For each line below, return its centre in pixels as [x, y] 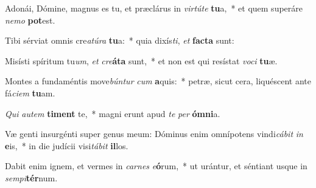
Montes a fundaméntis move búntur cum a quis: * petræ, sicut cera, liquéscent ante [158, 81]
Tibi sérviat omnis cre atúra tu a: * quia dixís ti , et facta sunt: [120, 40]
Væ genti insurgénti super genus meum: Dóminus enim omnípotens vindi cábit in [154, 134]
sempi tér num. [31, 177]
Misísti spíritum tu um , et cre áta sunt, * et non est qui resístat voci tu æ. [141, 60]
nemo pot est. [30, 20]
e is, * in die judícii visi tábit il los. [67, 145]
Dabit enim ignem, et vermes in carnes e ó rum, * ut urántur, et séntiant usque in [156, 166]
